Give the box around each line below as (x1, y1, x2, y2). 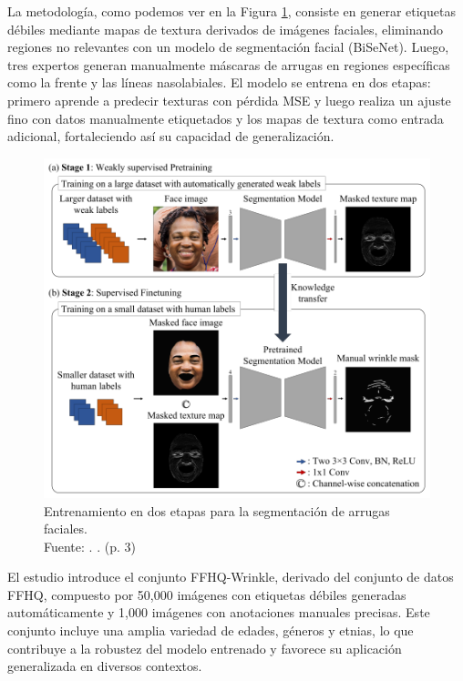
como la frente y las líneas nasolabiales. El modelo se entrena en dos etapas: (7, 73, 431, 92)
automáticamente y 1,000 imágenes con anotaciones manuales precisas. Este (7, 603, 430, 622)
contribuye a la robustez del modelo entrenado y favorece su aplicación (7, 638, 402, 657)
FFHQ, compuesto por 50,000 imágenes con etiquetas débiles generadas (7, 584, 406, 604)
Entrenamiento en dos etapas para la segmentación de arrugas (44, 501, 390, 520)
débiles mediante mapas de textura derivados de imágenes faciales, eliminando (7, 19, 443, 38)
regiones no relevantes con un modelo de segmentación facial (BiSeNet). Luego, (7, 37, 449, 56)
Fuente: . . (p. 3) (44, 536, 136, 555)
